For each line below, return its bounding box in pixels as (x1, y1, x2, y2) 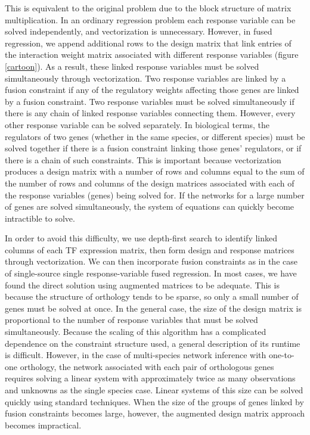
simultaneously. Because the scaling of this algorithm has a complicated (5, 325, 266, 338)
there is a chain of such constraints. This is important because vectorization (5, 153, 281, 166)
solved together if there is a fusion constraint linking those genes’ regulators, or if (5, 142, 302, 154)
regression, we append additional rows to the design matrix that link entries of (5, 36, 292, 49)
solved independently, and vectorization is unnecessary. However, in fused (5, 25, 272, 38)
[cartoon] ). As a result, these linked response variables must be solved (5, 60, 259, 72)
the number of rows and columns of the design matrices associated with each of (5, 176, 294, 189)
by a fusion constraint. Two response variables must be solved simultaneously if (5, 95, 294, 107)
